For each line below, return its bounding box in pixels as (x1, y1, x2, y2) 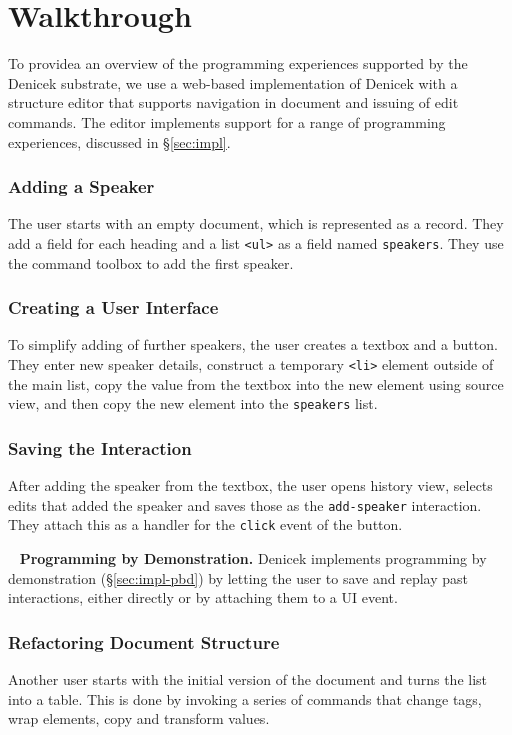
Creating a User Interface (8, 295, 219, 320)
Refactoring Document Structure (8, 629, 280, 654)
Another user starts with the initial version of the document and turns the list (8, 669, 488, 689)
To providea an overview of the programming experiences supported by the (8, 53, 468, 74)
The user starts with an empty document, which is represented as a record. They (8, 213, 504, 234)
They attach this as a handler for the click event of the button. (8, 514, 403, 535)
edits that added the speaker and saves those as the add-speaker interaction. (8, 494, 482, 515)
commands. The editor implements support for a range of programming (8, 111, 446, 132)
